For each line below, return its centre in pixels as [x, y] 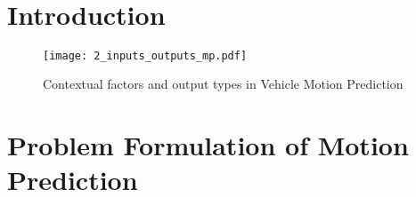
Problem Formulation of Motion [208, 145]
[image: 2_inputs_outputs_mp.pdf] [145, 55]
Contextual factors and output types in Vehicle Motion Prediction [223, 84]
